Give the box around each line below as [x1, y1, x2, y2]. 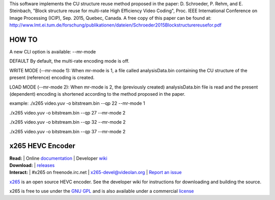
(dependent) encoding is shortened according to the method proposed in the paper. [9, 91, 186, 97]
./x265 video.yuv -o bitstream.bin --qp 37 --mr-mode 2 [9, 128, 126, 134]
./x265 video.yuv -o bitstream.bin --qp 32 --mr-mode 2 [9, 119, 126, 125]
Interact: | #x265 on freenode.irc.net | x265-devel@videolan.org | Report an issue [9, 169, 182, 176]
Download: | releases [9, 162, 55, 168]
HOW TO [9, 35, 38, 44]
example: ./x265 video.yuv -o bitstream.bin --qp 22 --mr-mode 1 [9, 100, 145, 106]
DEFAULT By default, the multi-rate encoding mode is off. [9, 58, 130, 64]
